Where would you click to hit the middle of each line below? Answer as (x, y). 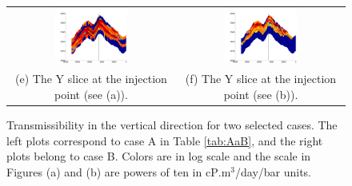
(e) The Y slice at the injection (91, 79)
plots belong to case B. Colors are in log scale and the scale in (159, 156)
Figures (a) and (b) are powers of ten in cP (112, 171)
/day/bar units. (273, 171)
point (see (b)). (261, 94)
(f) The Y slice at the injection (261, 79)
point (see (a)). (91, 94)
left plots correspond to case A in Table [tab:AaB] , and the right (165, 140)
